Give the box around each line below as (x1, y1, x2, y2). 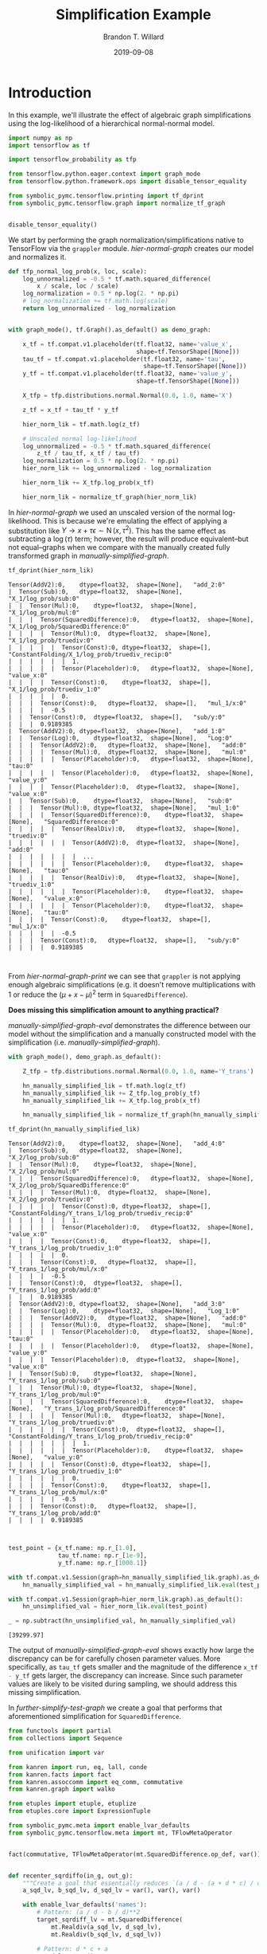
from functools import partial (8, 1727, 112, 1735)
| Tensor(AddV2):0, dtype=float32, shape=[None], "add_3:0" (8, 1301, 226, 1309)
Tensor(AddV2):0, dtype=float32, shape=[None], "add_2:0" (8, 581, 226, 589)
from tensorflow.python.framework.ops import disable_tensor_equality (8, 178, 247, 186)
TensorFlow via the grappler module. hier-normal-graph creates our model (8, 243, 254, 253)
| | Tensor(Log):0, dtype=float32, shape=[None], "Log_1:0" (8, 1307, 240, 1316)
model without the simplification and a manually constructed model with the (8, 1030, 257, 1038)
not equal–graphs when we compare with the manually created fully (8, 543, 230, 552)
